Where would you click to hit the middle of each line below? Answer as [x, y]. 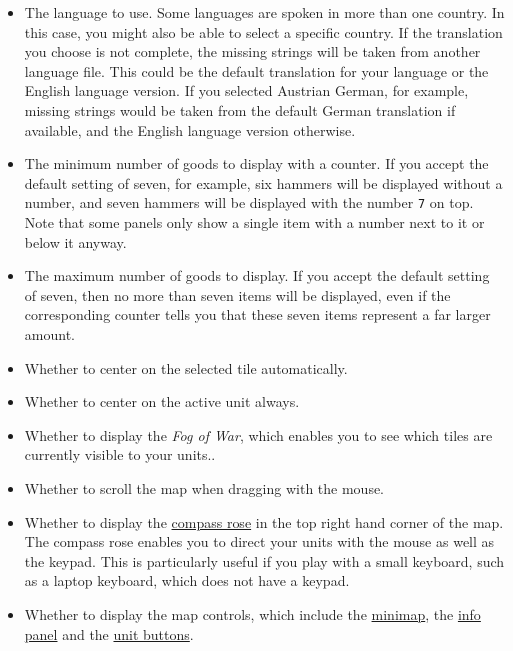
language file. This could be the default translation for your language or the [256, 70]
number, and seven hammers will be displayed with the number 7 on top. [249, 202]
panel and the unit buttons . [109, 633]
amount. [49, 333]
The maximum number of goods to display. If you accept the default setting [257, 275]
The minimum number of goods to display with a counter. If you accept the [256, 163]
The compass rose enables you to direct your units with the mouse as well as [259, 541]
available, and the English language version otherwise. [190, 129]
